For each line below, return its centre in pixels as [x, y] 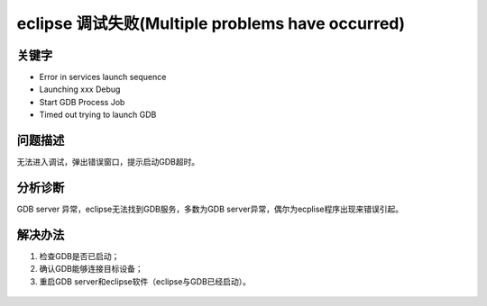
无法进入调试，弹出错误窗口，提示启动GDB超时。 [108, 162]
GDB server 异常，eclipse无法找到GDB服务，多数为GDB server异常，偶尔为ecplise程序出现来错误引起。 [210, 209]
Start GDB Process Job [82, 102]
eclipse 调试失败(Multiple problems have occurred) [211, 23]
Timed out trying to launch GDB [98, 115]
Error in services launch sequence [103, 77]
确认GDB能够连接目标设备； [91, 269]
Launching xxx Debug [80, 89]
